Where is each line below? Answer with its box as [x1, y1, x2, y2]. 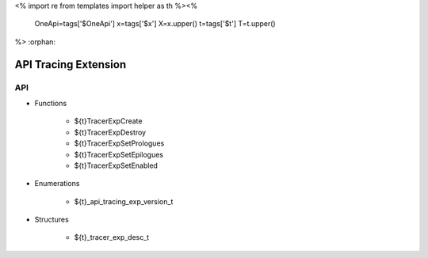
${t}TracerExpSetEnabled [74, 161, 159, 170]
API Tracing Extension [14, 58, 127, 71]
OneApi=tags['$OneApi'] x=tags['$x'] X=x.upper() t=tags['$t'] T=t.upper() [34, 19, 277, 28]
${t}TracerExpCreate [74, 116, 143, 126]
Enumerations [34, 179, 80, 188]
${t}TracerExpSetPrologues [74, 138, 165, 148]
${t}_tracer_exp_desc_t [74, 233, 150, 242]
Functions [34, 98, 67, 108]
